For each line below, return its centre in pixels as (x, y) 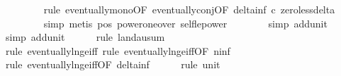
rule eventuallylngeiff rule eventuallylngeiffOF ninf (118, 50)
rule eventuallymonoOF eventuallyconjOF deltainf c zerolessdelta (189, 9)
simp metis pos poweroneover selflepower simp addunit (185, 23)
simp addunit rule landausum (85, 37)
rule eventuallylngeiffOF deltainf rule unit (113, 64)
